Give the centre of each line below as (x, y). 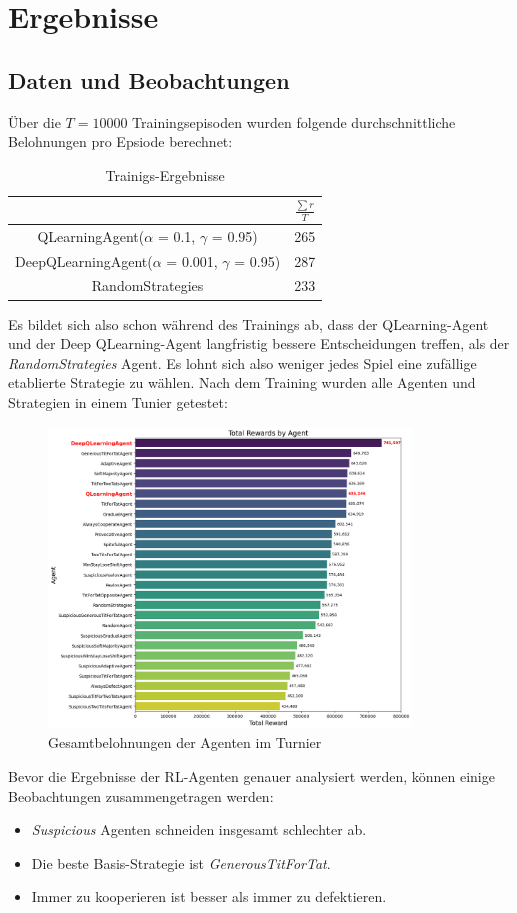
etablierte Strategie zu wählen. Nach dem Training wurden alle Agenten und (242, 382)
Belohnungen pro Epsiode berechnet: (120, 141)
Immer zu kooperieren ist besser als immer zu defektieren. (209, 896)
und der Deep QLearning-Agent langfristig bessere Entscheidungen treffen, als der (259, 343)
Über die (34, 121)
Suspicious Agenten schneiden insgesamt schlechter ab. (199, 829)
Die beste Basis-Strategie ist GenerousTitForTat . (181, 862)
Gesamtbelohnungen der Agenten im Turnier (185, 742)
